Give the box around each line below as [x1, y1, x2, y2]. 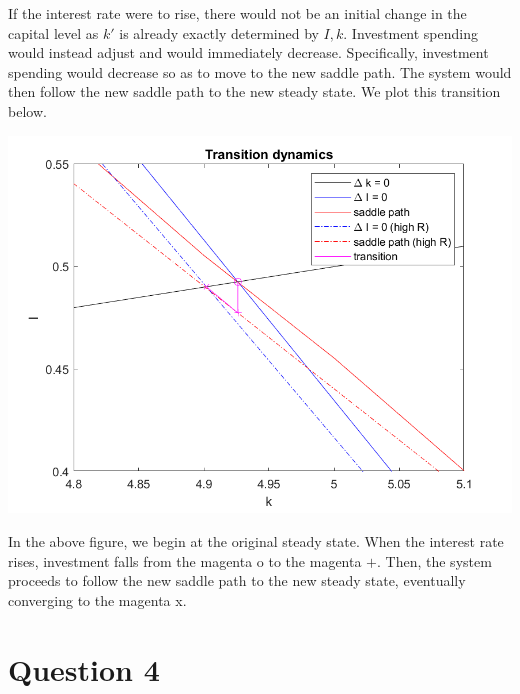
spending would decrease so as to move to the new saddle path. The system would [8, 61, 512, 82]
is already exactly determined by [119, 22, 319, 43]
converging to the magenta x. [8, 589, 187, 610]
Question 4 [8, 648, 160, 689]
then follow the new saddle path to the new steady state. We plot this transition [8, 81, 501, 102]
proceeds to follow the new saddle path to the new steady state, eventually [8, 570, 466, 591]
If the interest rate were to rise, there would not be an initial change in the [8, 3, 467, 23]
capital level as [8, 22, 99, 43]
